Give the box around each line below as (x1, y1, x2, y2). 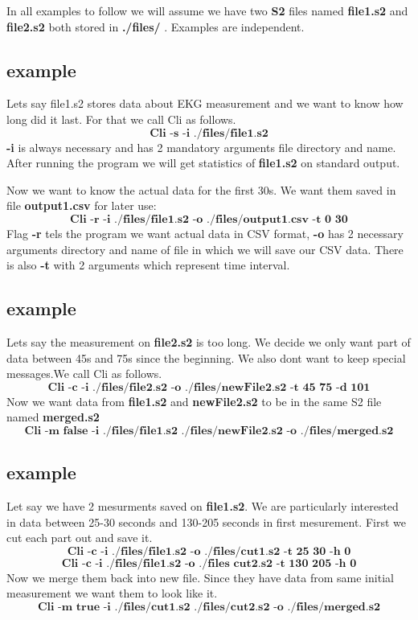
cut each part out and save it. (6, 529, 153, 546)
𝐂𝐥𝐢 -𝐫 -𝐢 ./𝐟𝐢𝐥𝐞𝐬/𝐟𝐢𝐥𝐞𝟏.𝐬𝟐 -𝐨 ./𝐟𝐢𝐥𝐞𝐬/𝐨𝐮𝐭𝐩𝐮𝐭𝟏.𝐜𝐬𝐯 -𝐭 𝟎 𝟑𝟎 (70, 213, 348, 225)
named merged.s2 (6, 409, 100, 425)
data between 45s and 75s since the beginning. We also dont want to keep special (6, 349, 406, 366)
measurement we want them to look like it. (6, 585, 218, 602)
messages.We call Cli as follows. (6, 365, 162, 382)
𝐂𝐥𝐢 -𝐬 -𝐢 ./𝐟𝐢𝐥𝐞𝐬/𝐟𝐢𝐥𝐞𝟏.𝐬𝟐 (150, 127, 268, 139)
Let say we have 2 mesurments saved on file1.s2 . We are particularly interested (6, 498, 399, 515)
